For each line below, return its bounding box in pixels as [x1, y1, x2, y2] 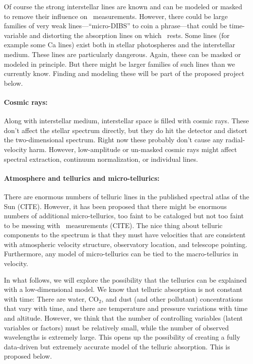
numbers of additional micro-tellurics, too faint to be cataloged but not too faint [4, 211, 244, 221]
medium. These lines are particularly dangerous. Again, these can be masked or [4, 49, 241, 59]
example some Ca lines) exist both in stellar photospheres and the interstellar [4, 39, 235, 50]
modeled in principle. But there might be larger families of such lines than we [4, 58, 235, 69]
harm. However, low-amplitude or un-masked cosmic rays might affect [29, 144, 237, 154]
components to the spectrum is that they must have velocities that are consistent [4, 230, 246, 240]
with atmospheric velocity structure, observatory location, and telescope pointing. [4, 239, 248, 249]
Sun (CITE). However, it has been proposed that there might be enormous [4, 201, 227, 211]
